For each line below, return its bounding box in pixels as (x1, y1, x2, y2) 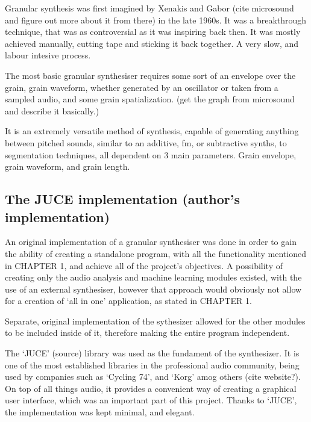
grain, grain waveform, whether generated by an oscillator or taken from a (5, 81, 278, 93)
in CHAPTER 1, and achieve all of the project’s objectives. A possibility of (5, 259, 283, 272)
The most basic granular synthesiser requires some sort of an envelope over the (5, 69, 296, 81)
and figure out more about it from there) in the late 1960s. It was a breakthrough (5, 13, 307, 26)
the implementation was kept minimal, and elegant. (5, 406, 195, 418)
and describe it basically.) (5, 104, 99, 117)
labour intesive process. (5, 49, 91, 61)
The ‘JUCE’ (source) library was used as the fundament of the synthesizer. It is (5, 347, 300, 359)
